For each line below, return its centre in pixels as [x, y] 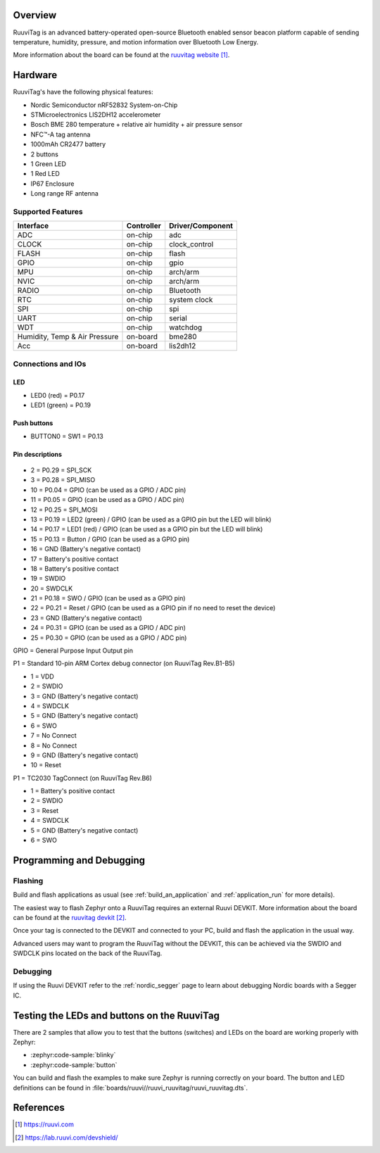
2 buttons [45, 154]
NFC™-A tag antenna [61, 134]
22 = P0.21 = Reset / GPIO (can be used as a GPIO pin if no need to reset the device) [153, 608]
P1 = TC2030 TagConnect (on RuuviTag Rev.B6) [83, 778]
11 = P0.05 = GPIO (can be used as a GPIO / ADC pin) [107, 500]
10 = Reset [46, 765]
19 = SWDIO [48, 579]
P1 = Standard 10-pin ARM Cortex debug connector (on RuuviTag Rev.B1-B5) [124, 663]
